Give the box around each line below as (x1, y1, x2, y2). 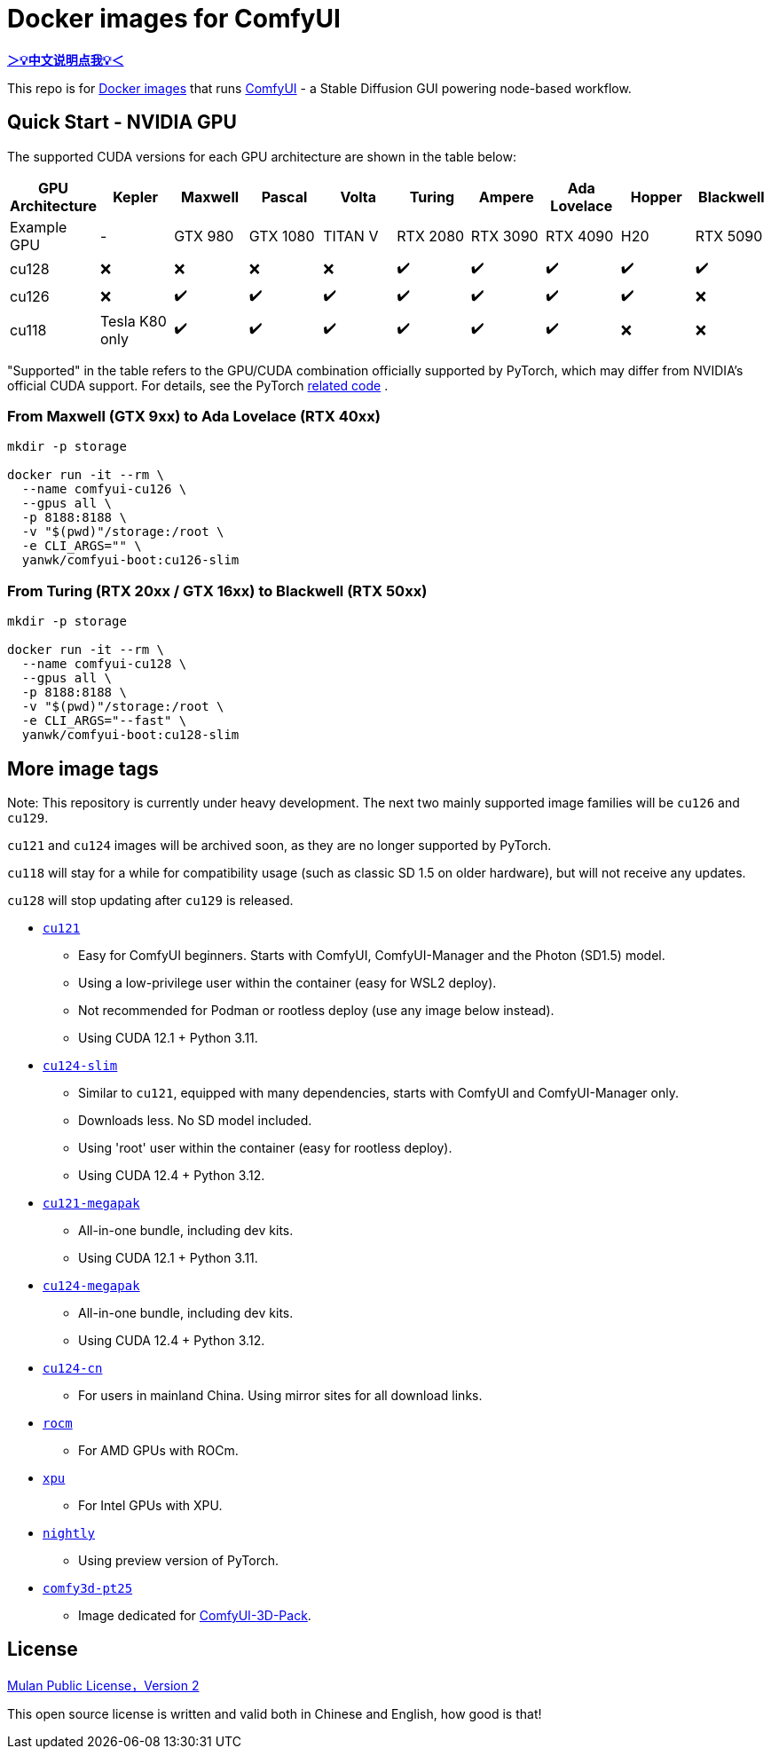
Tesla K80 (99, 311, 167, 330)
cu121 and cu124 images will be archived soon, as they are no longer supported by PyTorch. (7, 837, 552, 853)
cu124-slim (43, 1058, 118, 1073)
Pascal (261, 187, 308, 206)
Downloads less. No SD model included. (78, 1112, 312, 1128)
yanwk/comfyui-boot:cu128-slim (21, 728, 240, 743)
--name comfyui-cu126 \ (21, 482, 187, 497)
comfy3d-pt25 (43, 1580, 133, 1595)
